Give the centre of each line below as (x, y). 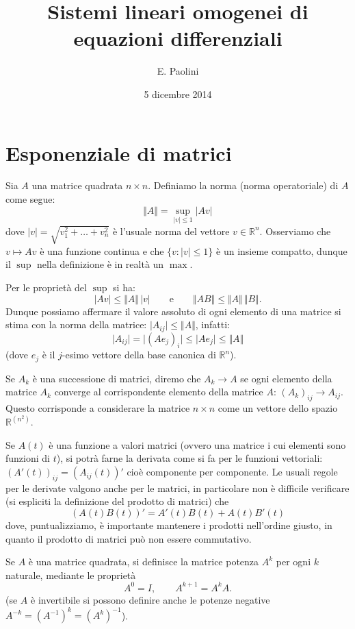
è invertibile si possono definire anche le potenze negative (150, 599)
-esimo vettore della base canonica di (139, 355)
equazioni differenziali (178, 38)
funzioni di (28, 458)
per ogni (293, 562)
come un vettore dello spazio (278, 408)
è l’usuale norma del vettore (171, 231)
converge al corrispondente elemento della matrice (159, 392)
